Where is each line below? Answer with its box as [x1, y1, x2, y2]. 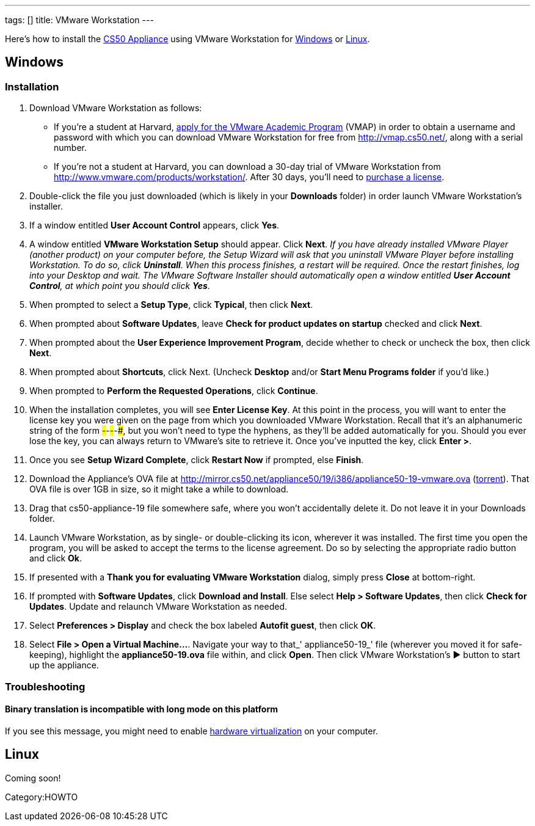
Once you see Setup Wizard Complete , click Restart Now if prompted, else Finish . [29, 455, 364, 466]
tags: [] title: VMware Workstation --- [5, 15, 154, 25]
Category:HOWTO [5, 791, 78, 802]
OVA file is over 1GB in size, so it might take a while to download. [29, 484, 289, 495]
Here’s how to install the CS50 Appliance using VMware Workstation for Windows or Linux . [5, 34, 370, 44]
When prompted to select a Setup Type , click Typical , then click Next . [29, 299, 313, 310]
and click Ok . [29, 553, 82, 564]
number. [54, 142, 87, 153]
